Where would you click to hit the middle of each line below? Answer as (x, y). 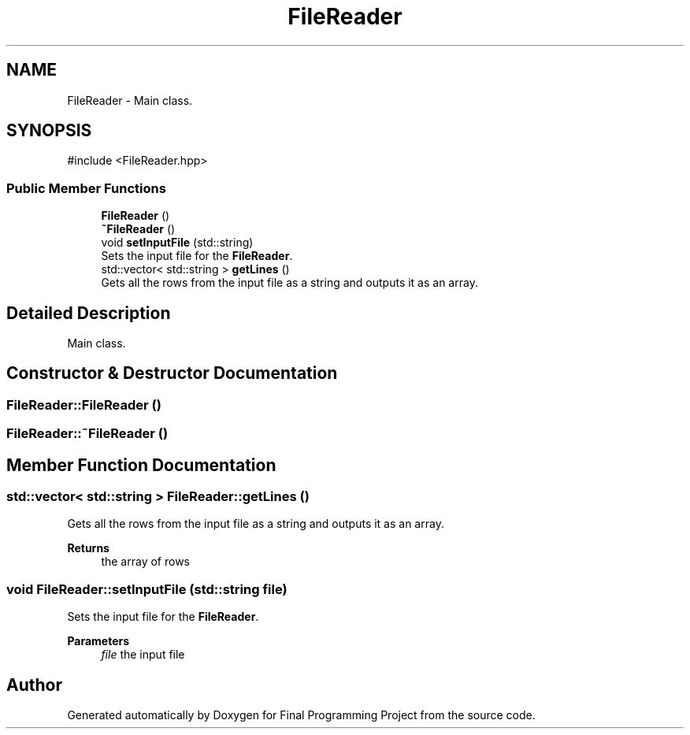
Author (34, 685)
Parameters (98, 641)
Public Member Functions (86, 188)
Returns (88, 548)
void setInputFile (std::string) (177, 243)
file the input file (143, 655)
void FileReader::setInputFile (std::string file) (147, 589)
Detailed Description (89, 313)
